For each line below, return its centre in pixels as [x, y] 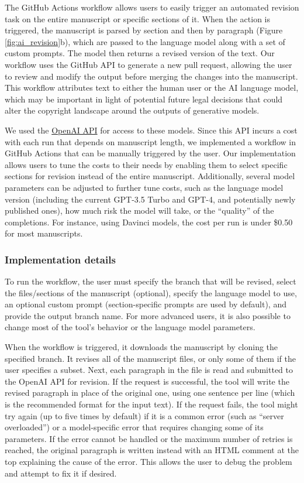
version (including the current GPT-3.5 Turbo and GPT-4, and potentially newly [150, 199]
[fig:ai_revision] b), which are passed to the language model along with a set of [145, 41]
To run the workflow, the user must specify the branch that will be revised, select [151, 281]
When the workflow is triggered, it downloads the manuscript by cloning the [141, 347]
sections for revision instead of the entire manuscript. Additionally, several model [150, 176]
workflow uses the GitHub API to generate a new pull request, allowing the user [148, 64]
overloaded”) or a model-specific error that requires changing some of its [134, 427]
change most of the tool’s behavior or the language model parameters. [130, 327]
